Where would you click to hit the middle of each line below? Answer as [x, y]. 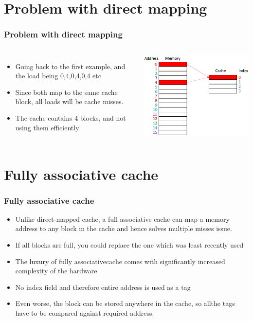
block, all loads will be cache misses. [69, 101]
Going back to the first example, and [70, 66]
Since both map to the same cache [66, 92]
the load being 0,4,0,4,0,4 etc [58, 76]
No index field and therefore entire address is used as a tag [103, 287]
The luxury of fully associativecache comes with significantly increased [120, 261]
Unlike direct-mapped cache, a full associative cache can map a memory [122, 219]
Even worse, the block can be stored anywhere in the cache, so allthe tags [125, 303]
